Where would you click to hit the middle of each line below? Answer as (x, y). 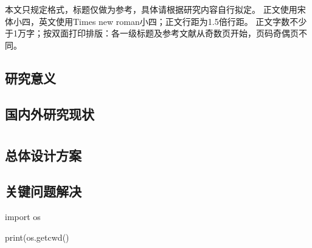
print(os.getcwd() (37, 237)
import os (23, 216)
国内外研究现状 (50, 113)
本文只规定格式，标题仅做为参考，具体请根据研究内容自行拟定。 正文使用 (151, 9)
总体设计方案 (43, 155)
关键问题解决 (43, 191)
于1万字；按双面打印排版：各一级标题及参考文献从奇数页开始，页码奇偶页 (152, 33)
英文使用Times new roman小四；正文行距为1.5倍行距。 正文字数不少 (173, 21)
